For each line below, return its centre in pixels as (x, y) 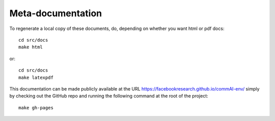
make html (31, 47)
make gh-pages (36, 108)
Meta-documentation (56, 13)
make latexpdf (36, 77)
